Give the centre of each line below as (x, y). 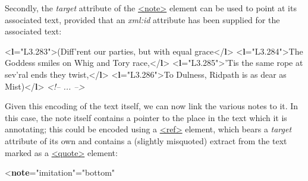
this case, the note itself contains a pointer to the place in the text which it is (146, 117)
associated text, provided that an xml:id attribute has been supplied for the (142, 19)
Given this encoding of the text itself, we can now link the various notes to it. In (152, 106)
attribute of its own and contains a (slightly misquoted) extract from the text (146, 140)
